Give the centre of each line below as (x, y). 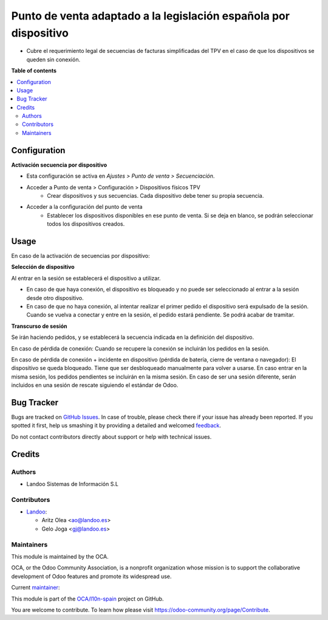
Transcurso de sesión (39, 326)
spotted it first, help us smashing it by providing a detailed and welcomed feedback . (116, 425)
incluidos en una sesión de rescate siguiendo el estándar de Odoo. (95, 385)
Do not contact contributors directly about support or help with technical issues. (111, 437)
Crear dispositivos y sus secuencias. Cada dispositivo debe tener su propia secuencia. (155, 195)
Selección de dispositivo (43, 267)
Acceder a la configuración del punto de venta (84, 207)
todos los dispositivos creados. (86, 224)
